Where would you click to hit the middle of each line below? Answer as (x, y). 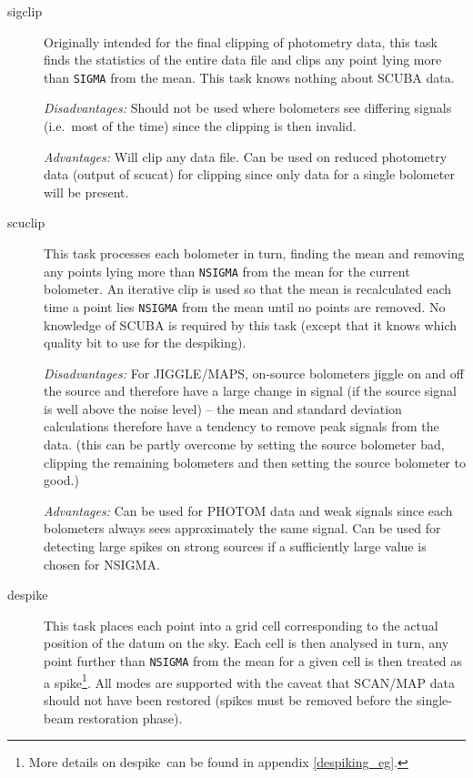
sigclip (25, 11)
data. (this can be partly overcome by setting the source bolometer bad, (244, 445)
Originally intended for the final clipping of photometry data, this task (241, 41)
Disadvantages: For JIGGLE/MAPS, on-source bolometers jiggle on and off (254, 373)
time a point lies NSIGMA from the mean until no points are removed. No (245, 306)
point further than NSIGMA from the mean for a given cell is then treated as (253, 661)
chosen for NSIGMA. (102, 564)
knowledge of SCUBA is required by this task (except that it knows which (251, 324)
